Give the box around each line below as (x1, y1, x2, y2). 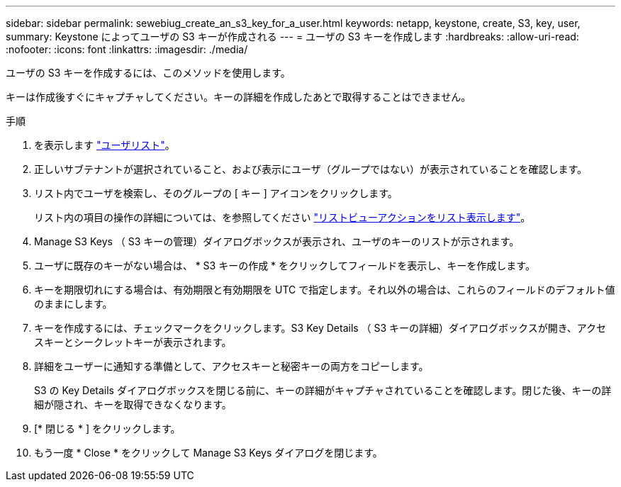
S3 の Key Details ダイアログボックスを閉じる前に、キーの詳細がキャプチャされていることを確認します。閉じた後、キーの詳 (34, 384, 612, 396)
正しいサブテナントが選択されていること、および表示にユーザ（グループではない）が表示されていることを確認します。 (34, 163, 588, 175)
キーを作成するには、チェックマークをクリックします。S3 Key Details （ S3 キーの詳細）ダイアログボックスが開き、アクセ (34, 322, 606, 334)
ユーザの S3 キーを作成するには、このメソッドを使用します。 (6, 67, 291, 79)
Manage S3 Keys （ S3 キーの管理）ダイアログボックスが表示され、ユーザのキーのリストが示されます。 (34, 235, 520, 247)
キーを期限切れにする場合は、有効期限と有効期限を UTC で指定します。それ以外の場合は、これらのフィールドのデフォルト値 (34, 284, 615, 296)
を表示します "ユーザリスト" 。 (34, 139, 175, 151)
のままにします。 (34, 298, 113, 310)
